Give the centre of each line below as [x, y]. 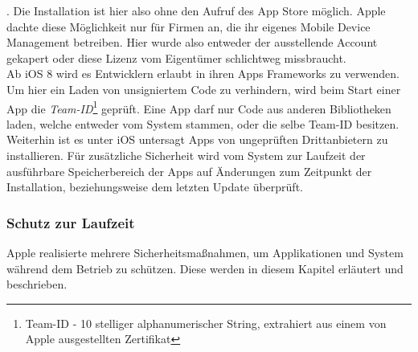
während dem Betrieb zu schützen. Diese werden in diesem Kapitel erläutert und [205, 268]
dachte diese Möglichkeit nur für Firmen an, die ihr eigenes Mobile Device [189, 26]
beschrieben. [37, 284]
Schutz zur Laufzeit [71, 222]
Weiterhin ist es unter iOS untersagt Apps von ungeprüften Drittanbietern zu [197, 139]
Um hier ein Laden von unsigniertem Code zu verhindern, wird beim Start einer [204, 89]
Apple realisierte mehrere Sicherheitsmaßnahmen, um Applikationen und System [205, 252]
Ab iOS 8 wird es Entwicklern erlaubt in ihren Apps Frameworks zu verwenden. [203, 74]
